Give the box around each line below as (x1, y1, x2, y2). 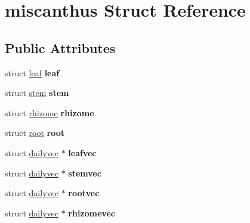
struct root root (5, 126, 65, 139)
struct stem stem (5, 86, 69, 99)
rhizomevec (68, 206, 115, 219)
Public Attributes (5, 38, 116, 57)
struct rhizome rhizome (5, 106, 94, 119)
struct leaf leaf (5, 66, 60, 79)
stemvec (68, 166, 101, 179)
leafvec (68, 146, 97, 159)
